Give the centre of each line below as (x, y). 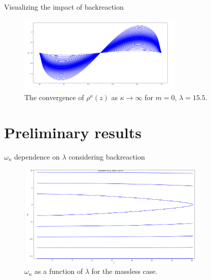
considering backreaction (107, 156)
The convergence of (54, 97)
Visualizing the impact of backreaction (64, 7)
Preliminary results (73, 132)
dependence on (37, 156)
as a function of (59, 271)
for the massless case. (125, 271)
